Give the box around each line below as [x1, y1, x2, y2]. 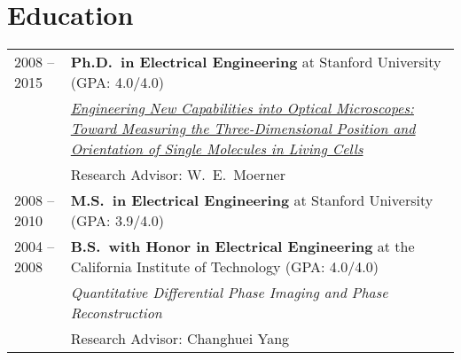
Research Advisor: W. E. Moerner [70, 164, 285, 185]
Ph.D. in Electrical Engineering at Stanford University [70, 51, 441, 73]
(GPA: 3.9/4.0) [70, 210, 165, 231]
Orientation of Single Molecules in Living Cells [70, 138, 363, 160]
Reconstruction [70, 302, 162, 324]
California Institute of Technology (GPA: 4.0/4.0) [70, 256, 379, 278]
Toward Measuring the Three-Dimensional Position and [70, 118, 416, 139]
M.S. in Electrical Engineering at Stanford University [70, 190, 434, 211]
